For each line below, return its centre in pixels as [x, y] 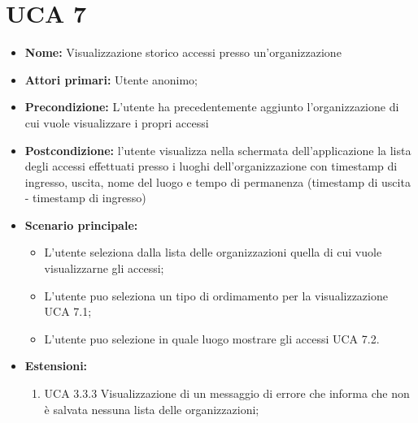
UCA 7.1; [68, 311]
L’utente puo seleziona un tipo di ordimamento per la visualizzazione [216, 295]
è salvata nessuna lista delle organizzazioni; [152, 409]
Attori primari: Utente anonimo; [111, 79]
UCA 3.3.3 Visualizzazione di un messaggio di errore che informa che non [227, 393]
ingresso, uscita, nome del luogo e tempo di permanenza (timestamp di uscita [218, 181]
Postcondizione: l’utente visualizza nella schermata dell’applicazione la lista [218, 150]
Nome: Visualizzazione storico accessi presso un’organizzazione [183, 52]
